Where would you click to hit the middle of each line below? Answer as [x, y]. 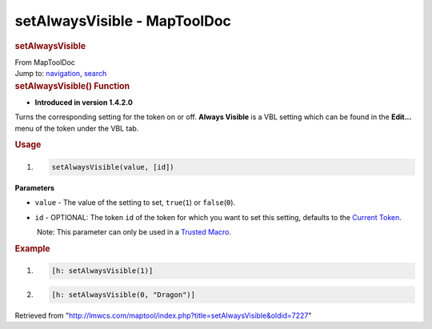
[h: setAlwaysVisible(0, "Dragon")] [124, 295]
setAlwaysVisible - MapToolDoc [123, 21]
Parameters [35, 187]
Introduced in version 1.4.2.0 [84, 102]
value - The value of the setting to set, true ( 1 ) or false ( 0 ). [135, 203]
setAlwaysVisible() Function [72, 86]
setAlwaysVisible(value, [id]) [113, 167]
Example [33, 248]
